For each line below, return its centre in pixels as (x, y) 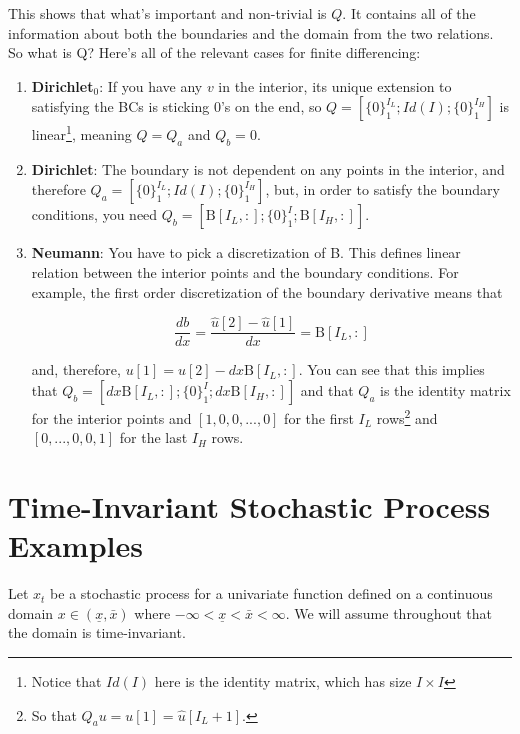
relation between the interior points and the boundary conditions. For (245, 272)
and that (327, 390)
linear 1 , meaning (81, 133)
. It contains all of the (409, 13)
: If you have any (151, 85)
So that (54, 714)
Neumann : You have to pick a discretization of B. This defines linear (246, 252)
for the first (319, 417)
